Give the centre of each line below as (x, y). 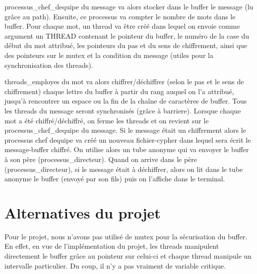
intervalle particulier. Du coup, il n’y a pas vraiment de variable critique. (115, 265)
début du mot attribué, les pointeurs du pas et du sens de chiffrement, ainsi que (126, 45)
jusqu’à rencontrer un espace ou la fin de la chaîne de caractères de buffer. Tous (126, 101)
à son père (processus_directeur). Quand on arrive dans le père (101, 159)
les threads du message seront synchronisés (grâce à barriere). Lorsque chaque (123, 110)
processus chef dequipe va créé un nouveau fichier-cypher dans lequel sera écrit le (128, 139)
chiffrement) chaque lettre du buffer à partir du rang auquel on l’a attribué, (119, 91)
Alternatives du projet (83, 212)
